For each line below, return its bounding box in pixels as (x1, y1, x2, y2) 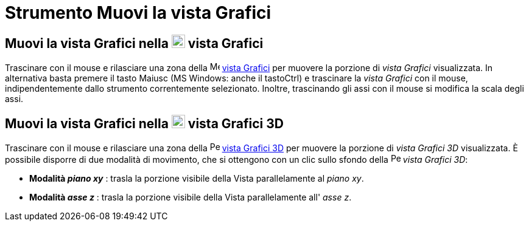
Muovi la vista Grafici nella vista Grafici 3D (5, 115, 284, 131)
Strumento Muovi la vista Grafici (5, 2, 272, 23)
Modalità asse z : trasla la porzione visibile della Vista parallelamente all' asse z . (29, 192, 352, 203)
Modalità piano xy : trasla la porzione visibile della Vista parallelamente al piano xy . (29, 173, 364, 184)
